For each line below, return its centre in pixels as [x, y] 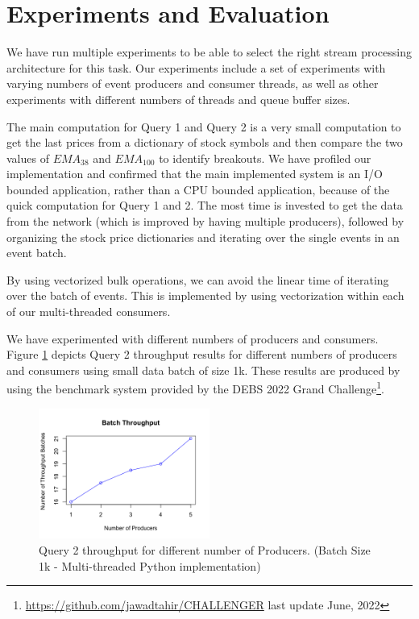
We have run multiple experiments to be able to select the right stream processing [209, 52]
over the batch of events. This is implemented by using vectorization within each [205, 295]
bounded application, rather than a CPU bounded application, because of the [198, 189]
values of [28, 158]
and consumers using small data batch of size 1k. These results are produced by [203, 370]
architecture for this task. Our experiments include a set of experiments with [196, 67]
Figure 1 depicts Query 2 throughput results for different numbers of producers [202, 354]
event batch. [37, 253]
